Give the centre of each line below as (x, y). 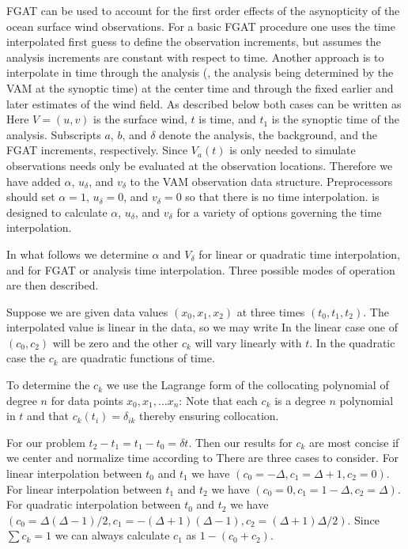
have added (34, 181)
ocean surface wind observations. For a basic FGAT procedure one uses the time (201, 26)
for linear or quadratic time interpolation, (299, 254)
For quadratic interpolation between (94, 504)
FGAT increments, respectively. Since (97, 150)
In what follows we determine (77, 254)
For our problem (46, 442)
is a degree (300, 400)
